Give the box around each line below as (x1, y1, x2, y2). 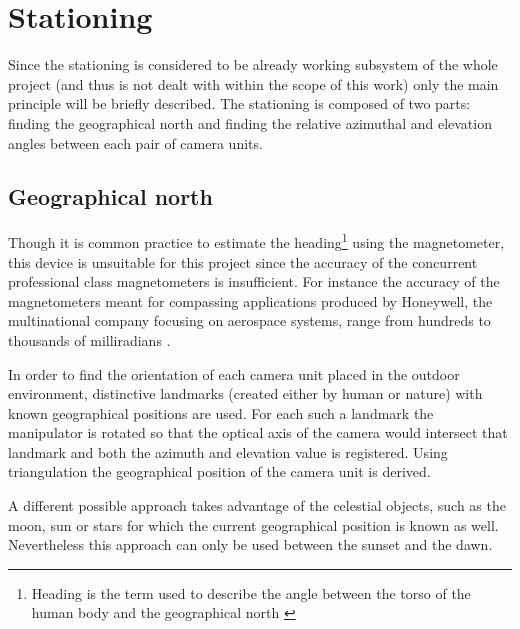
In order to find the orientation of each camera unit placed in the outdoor (8, 363, 460, 384)
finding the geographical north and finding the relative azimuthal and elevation (8, 112, 492, 133)
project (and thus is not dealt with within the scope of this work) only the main (8, 73, 499, 94)
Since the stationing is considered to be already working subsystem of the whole (8, 54, 498, 75)
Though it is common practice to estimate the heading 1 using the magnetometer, (8, 229, 505, 252)
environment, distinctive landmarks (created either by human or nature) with (8, 383, 483, 404)
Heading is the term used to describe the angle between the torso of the (31, 582, 471, 603)
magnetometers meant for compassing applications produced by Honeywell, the (8, 290, 493, 311)
